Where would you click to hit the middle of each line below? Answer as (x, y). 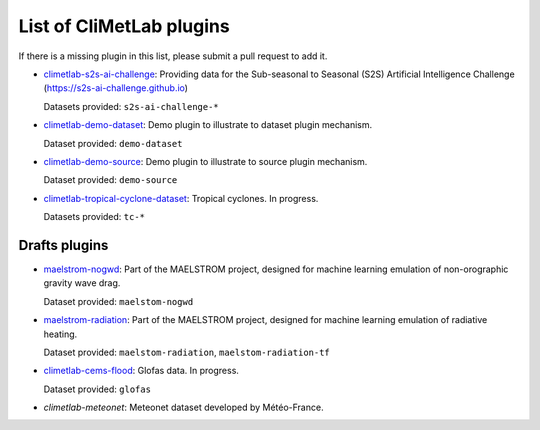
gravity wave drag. (82, 283)
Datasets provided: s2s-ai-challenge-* (131, 106)
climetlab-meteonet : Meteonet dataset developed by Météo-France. (183, 407)
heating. (60, 334)
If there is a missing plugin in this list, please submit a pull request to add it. (173, 56)
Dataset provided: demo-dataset (113, 143)
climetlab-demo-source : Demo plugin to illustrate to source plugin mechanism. (205, 161)
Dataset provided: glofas (97, 389)
